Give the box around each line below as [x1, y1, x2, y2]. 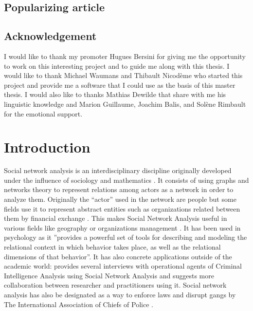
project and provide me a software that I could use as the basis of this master [4, 79, 235, 90]
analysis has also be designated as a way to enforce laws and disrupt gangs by [4, 289, 236, 299]
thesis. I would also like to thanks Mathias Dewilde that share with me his [4, 89, 226, 99]
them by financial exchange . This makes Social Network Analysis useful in [4, 213, 227, 223]
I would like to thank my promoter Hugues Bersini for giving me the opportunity [4, 51, 246, 61]
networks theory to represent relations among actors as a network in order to [4, 184, 234, 194]
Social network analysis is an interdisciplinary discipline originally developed [4, 165, 232, 175]
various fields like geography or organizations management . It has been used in [4, 222, 241, 233]
